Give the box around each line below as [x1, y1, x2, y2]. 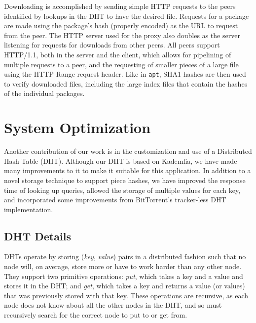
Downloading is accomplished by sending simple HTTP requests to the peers [4, 1, 236, 11]
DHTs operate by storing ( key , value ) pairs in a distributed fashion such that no [4, 251, 246, 262]
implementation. [4, 204, 53, 214]
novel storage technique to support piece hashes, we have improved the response [4, 175, 246, 185]
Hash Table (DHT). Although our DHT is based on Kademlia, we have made [4, 155, 237, 166]
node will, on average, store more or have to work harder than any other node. [4, 261, 242, 272]
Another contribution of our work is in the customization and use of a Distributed [4, 146, 252, 156]
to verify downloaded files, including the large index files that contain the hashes [4, 78, 248, 89]
